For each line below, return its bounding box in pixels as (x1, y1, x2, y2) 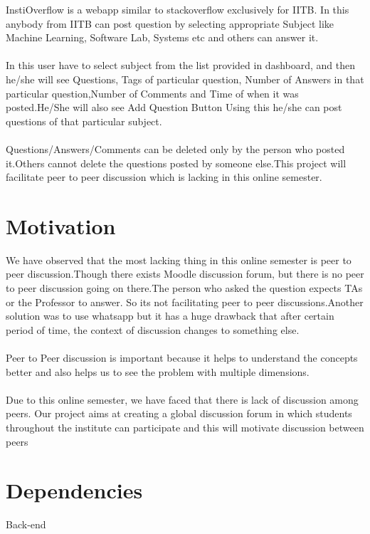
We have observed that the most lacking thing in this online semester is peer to (6, 252, 351, 267)
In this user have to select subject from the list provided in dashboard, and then (6, 58, 356, 73)
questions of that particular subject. (6, 113, 162, 128)
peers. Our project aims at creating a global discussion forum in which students (6, 406, 352, 421)
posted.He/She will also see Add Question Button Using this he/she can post (6, 100, 342, 115)
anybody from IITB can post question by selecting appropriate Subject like (6, 16, 334, 31)
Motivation (6, 211, 116, 240)
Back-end (6, 517, 46, 532)
